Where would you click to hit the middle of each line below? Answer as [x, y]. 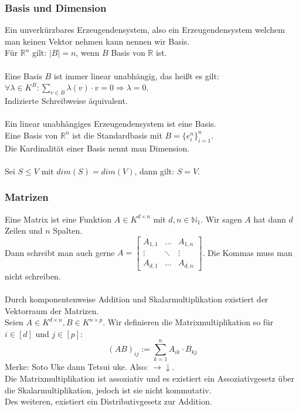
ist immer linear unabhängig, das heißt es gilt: [136, 75]
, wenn [88, 53]
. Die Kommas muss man [247, 252]
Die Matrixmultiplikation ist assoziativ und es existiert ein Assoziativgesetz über [150, 378]
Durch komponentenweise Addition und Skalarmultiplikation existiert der [137, 299]
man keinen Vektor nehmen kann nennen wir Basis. [97, 41]
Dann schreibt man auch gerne [60, 252]
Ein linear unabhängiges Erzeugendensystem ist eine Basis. [111, 124]
